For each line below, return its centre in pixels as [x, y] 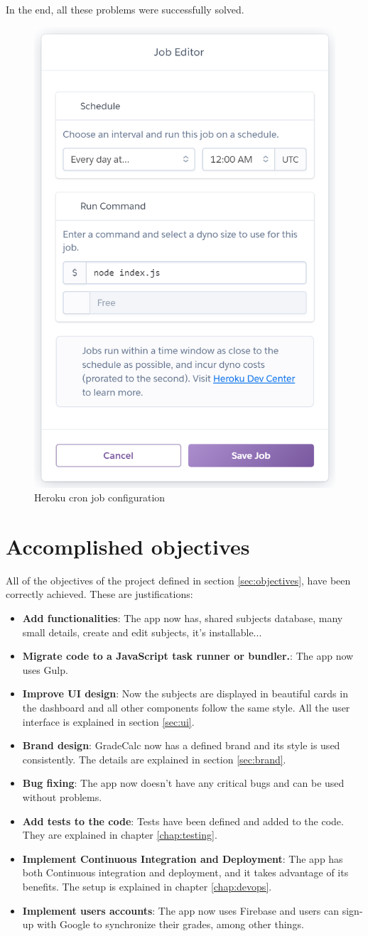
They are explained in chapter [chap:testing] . [120, 835]
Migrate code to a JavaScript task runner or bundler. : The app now [188, 656]
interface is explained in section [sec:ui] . [108, 721]
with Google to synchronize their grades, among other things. [171, 924]
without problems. [62, 797]
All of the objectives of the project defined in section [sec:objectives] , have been [178, 580]
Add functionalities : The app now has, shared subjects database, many [183, 618]
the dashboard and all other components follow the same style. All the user [186, 708]
